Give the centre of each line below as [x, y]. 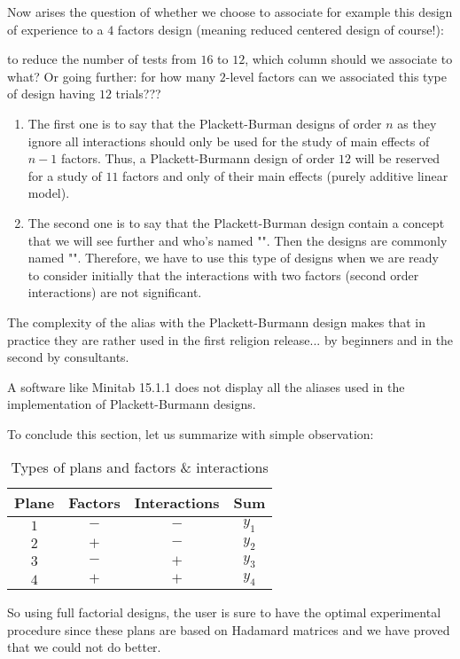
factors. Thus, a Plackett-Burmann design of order [198, 158]
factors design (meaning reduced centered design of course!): [281, 29]
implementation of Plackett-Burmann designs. [132, 404]
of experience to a [55, 29]
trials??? [138, 94]
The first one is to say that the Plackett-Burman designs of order [205, 123]
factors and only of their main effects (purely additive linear [285, 175]
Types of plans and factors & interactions [140, 467]
